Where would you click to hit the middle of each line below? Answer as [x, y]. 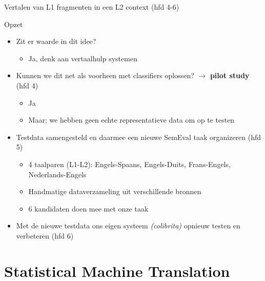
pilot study [230, 75]
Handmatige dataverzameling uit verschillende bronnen [115, 191]
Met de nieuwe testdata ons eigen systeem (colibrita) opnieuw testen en [128, 226]
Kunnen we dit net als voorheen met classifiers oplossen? [105, 75]
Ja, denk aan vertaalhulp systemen [83, 58]
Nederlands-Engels [57, 174]
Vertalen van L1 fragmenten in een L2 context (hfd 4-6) [92, 7]
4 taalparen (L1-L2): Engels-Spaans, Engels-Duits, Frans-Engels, [129, 164]
